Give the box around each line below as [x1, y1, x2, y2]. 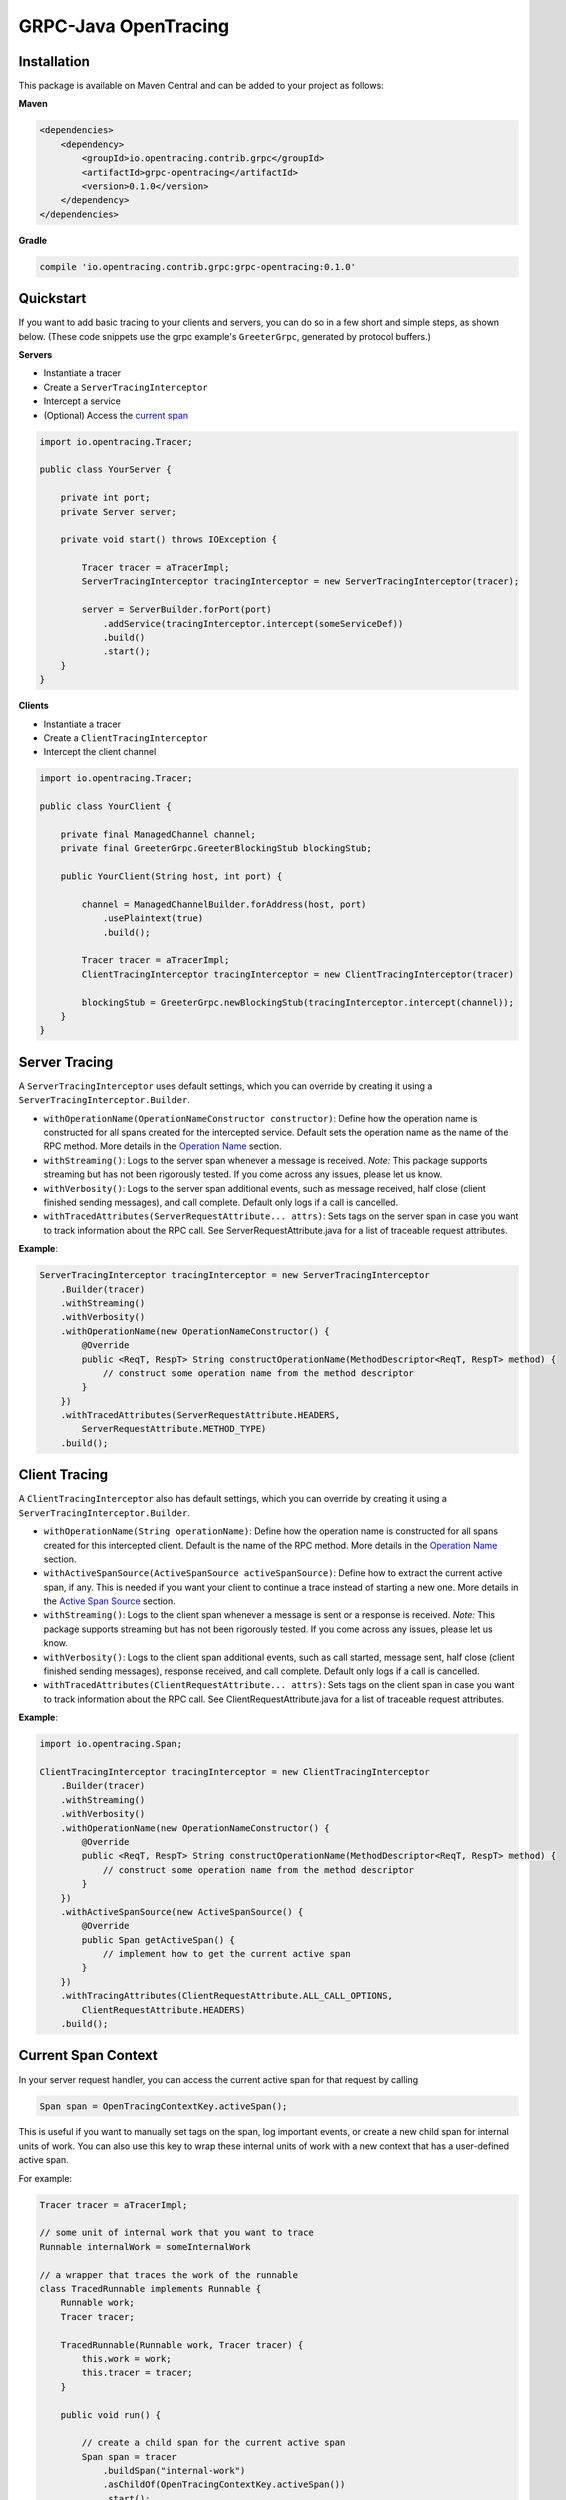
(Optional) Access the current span [43, 409, 189, 421]
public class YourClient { [39, 801, 172, 812]
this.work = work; [81, 2353, 172, 2364]
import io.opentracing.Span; [39, 1738, 183, 1750]
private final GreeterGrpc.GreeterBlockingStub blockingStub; [60, 843, 372, 854]
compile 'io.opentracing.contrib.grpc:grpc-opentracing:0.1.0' [39, 261, 357, 272]
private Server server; [60, 506, 177, 517]
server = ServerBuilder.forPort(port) [81, 604, 272, 615]
